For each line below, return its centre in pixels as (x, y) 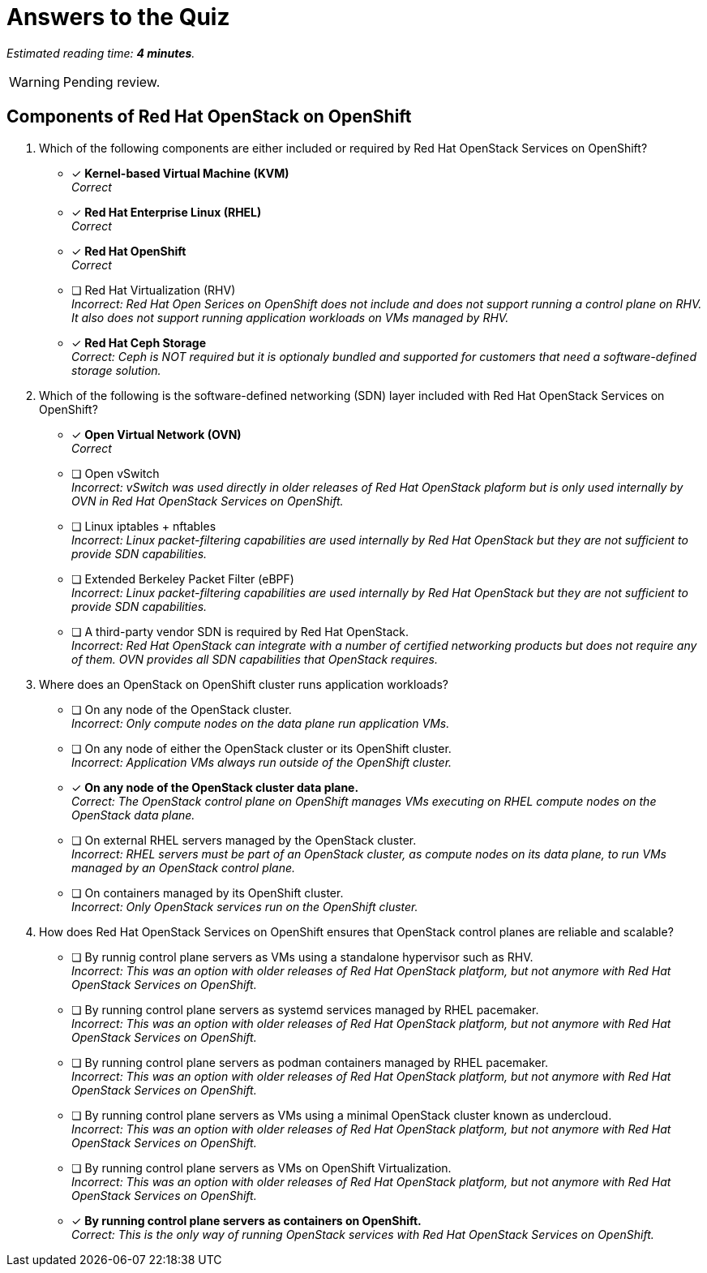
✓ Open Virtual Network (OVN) (156, 434)
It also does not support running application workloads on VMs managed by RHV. (290, 317)
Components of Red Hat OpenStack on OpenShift (209, 117)
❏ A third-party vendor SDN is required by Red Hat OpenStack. (240, 631)
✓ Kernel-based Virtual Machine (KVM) (180, 173)
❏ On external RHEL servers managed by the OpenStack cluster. (244, 840)
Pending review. (111, 82)
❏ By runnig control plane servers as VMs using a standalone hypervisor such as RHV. (302, 957)
